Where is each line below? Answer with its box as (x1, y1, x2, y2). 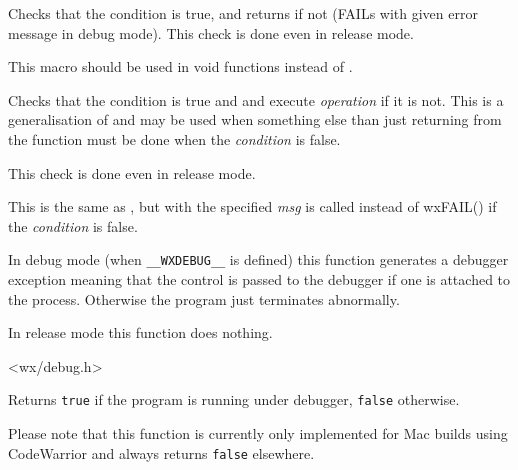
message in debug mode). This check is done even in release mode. (8, 22, 414, 43)
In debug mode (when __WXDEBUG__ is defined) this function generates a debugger (8, 249, 509, 270)
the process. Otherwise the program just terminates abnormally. (8, 288, 400, 309)
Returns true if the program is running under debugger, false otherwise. (8, 389, 460, 410)
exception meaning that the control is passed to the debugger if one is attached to (8, 269, 511, 289)
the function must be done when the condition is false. (8, 128, 341, 149)
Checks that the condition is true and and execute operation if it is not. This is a (8, 89, 504, 110)
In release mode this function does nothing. (8, 322, 273, 343)
